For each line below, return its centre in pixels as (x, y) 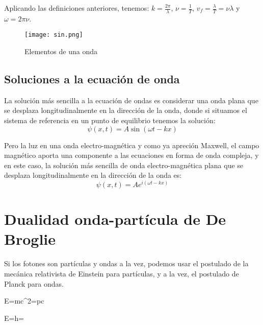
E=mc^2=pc (24, 301)
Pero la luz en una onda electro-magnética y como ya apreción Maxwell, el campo (132, 145)
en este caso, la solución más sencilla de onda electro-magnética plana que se (124, 165)
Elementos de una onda (61, 51)
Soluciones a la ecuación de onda (92, 79)
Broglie (30, 239)
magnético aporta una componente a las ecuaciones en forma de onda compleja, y (131, 155)
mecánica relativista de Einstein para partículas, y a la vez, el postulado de (122, 274)
